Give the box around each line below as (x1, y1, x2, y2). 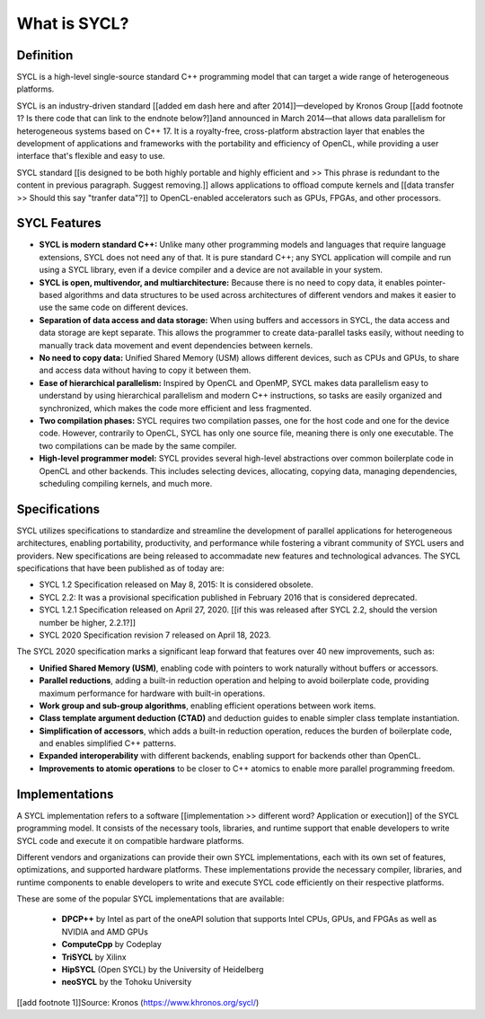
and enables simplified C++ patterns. (39, 738, 177, 749)
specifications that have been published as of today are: (16, 562, 225, 574)
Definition (16, 48, 74, 63)
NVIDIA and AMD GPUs (61, 926, 148, 937)
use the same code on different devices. (39, 302, 189, 313)
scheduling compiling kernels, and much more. (39, 478, 213, 488)
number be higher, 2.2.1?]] (39, 617, 137, 628)
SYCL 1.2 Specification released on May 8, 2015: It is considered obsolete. (39, 579, 313, 590)
